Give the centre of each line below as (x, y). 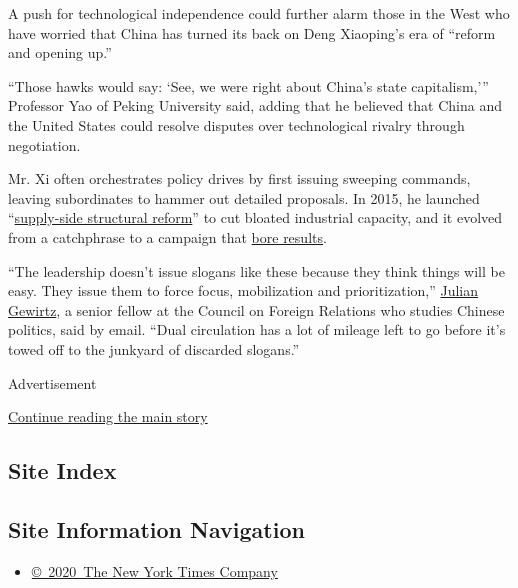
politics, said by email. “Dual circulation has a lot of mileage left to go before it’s (257, 329)
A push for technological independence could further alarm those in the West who (259, 13)
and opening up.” (60, 52)
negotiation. (44, 144)
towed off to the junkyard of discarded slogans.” (154, 348)
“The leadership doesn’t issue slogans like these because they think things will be (256, 270)
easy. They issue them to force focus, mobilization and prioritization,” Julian (243, 290)
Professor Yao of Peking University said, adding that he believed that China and (255, 105)
